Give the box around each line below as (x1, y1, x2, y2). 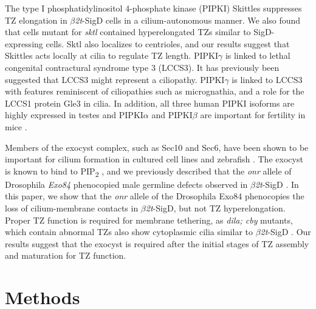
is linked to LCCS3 (232, 73, 303, 85)
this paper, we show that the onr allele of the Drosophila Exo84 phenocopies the (5, 190, 304, 202)
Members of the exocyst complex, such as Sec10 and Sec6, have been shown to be (5, 141, 309, 153)
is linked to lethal (225, 49, 290, 62)
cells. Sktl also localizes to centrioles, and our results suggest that (46, 37, 290, 50)
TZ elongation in (5, 13, 67, 26)
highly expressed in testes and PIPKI (5, 108, 143, 121)
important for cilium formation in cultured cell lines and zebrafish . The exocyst (5, 153, 303, 165)
